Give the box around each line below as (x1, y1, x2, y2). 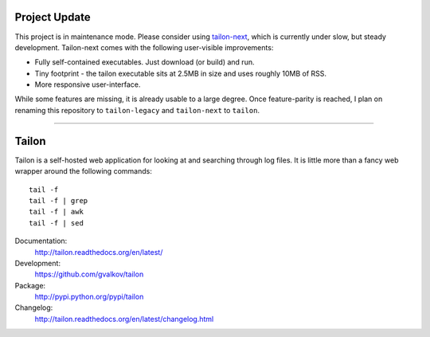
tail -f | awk (29, 207, 84, 217)
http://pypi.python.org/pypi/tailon (34, 292, 144, 302)
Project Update (14, 10, 91, 24)
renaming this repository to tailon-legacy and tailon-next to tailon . (14, 105, 260, 115)
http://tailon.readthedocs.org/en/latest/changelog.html (34, 314, 214, 323)
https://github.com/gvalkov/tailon (34, 269, 144, 279)
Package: (14, 280, 46, 290)
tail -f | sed (29, 218, 84, 227)
